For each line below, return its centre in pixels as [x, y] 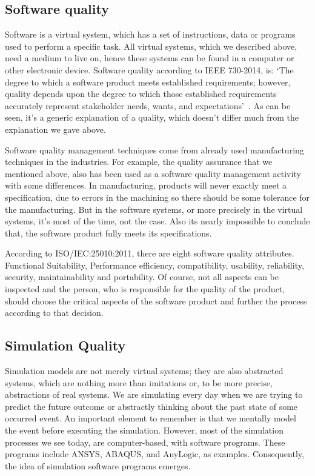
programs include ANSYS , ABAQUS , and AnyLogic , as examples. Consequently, [154, 454]
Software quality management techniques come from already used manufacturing [154, 149]
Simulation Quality [65, 345]
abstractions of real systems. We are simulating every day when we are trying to [154, 394]
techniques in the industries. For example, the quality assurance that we [139, 162]
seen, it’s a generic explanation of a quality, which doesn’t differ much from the [152, 117]
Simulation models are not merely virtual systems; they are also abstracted [144, 371]
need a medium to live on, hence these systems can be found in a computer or [150, 58]
